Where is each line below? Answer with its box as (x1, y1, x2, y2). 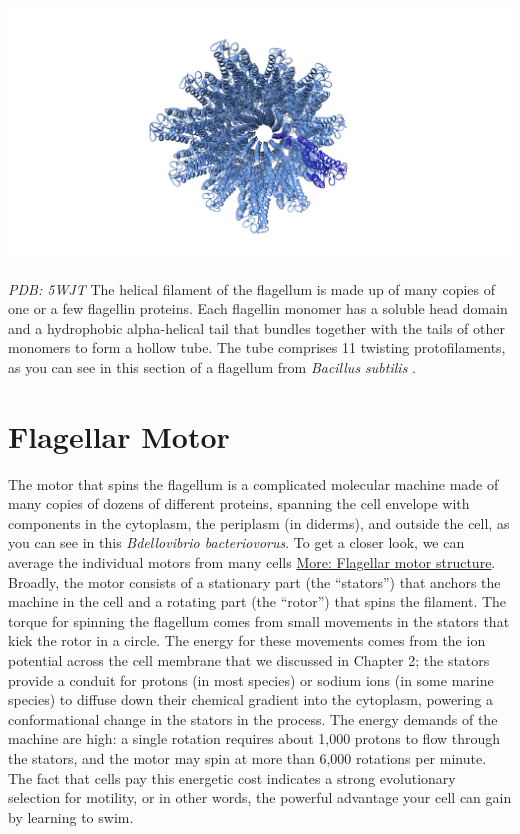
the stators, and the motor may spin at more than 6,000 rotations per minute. (8, 747, 487, 768)
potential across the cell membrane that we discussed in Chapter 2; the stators (8, 650, 490, 671)
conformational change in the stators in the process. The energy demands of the (8, 708, 498, 729)
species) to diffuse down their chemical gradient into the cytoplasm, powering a (8, 689, 493, 710)
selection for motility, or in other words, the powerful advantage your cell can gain (8, 787, 512, 808)
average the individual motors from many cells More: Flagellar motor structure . (8, 552, 496, 573)
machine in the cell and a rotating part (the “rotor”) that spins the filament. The (8, 591, 507, 612)
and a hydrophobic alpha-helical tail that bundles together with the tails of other (8, 317, 505, 338)
